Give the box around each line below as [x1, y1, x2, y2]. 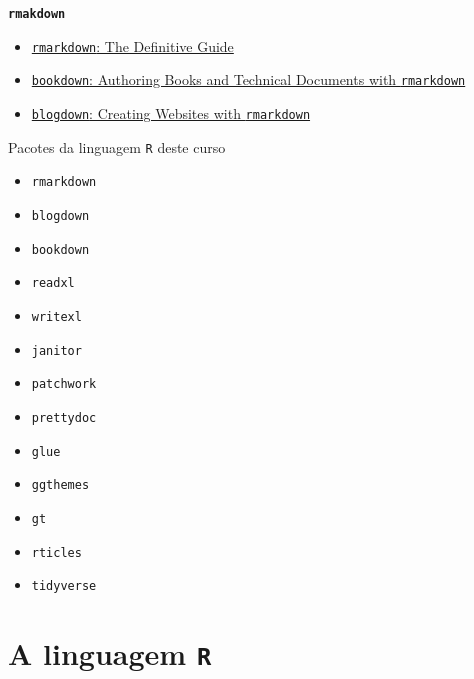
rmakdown [8, 7, 66, 21]
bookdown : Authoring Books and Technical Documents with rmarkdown [31, 69, 466, 90]
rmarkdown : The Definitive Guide [31, 35, 234, 56]
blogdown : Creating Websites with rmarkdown [31, 102, 311, 123]
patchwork [31, 377, 97, 392]
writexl [31, 309, 82, 324]
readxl [31, 276, 75, 291]
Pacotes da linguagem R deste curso [8, 136, 226, 157]
